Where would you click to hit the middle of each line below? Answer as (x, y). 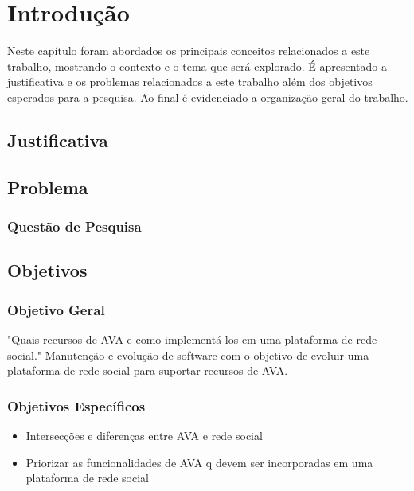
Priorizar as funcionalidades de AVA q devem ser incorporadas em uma (199, 462)
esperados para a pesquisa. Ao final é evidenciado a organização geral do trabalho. (208, 97)
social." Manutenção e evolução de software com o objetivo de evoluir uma (188, 355)
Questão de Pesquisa (74, 226)
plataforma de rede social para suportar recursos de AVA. (148, 370)
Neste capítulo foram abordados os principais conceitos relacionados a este (189, 51)
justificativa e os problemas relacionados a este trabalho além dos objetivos (190, 82)
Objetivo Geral (56, 309)
